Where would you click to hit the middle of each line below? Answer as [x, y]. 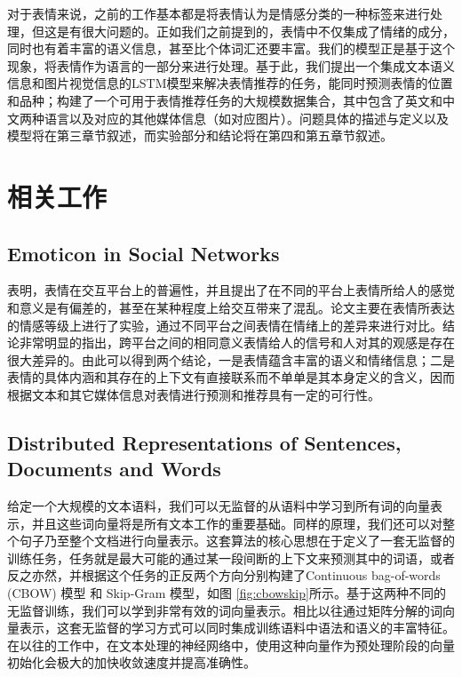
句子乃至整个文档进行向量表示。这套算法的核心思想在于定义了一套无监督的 [237, 541]
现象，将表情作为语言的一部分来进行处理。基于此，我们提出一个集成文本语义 [231, 65]
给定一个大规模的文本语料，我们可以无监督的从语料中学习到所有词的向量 [219, 506]
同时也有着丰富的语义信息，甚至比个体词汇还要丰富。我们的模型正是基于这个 [231, 48]
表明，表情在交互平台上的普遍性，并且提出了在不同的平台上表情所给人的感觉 [231, 290]
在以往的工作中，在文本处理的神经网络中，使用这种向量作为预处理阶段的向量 [231, 645]
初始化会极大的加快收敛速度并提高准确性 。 [131, 662]
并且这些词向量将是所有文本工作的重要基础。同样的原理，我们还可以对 [237, 523]
